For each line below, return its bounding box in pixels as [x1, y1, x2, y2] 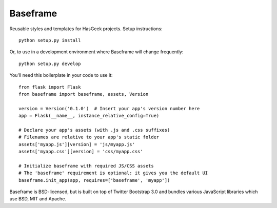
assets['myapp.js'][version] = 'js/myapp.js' [18, 141, 135, 147]
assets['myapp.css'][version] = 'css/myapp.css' [18, 149, 143, 155]
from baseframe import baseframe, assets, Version [18, 91, 149, 97]
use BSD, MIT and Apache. [9, 196, 67, 202]
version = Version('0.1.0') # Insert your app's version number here [18, 106, 200, 111]
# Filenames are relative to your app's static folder [18, 134, 160, 140]
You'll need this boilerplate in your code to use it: [9, 72, 113, 78]
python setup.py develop [18, 60, 81, 67]
